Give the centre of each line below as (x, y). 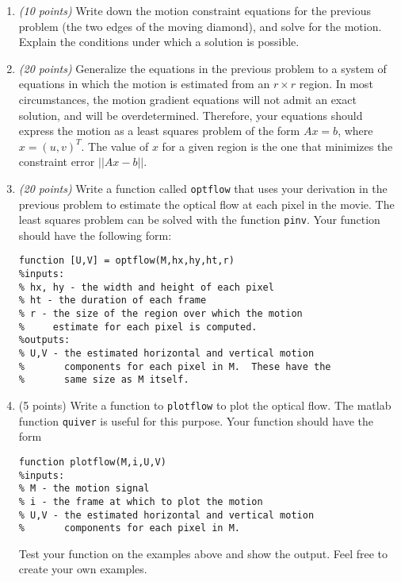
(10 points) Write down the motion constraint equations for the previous (195, 10)
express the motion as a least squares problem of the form (159, 131)
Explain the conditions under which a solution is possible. (159, 42)
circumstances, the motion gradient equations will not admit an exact (187, 99)
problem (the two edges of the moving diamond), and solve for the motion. (200, 26)
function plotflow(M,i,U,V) (92, 462)
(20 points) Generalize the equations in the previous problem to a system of (202, 68)
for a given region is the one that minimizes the (277, 146)
